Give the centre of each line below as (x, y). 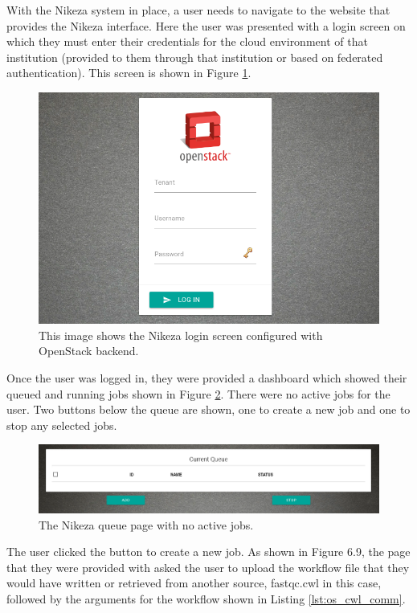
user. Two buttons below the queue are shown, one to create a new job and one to (208, 409)
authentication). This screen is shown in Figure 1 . (129, 73)
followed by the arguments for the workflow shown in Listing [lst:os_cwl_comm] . (206, 599)
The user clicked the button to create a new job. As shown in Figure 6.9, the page (208, 552)
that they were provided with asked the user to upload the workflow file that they (208, 567)
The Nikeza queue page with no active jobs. (146, 524)
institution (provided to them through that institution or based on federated (195, 57)
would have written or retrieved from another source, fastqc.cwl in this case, (194, 583)
